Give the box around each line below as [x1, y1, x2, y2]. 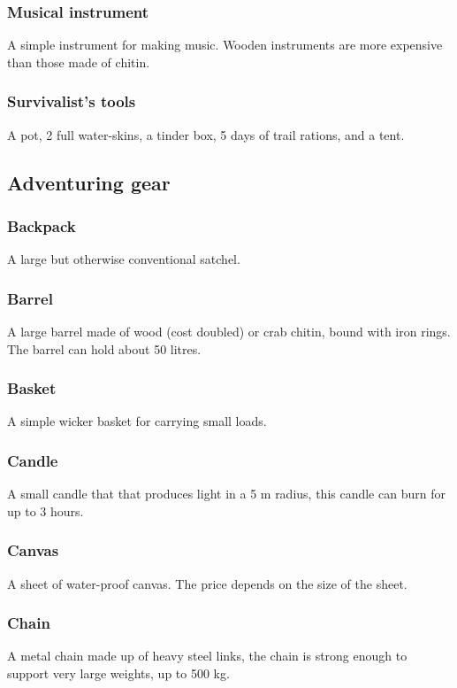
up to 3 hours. [7, 501, 84, 520]
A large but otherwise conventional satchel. [7, 250, 240, 268]
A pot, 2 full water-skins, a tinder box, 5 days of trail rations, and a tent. [7, 125, 405, 143]
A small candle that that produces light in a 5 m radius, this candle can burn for [7, 484, 446, 503]
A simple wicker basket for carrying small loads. [7, 412, 267, 430]
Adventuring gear [7, 168, 171, 196]
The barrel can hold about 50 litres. [7, 339, 202, 358]
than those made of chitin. [7, 52, 150, 71]
